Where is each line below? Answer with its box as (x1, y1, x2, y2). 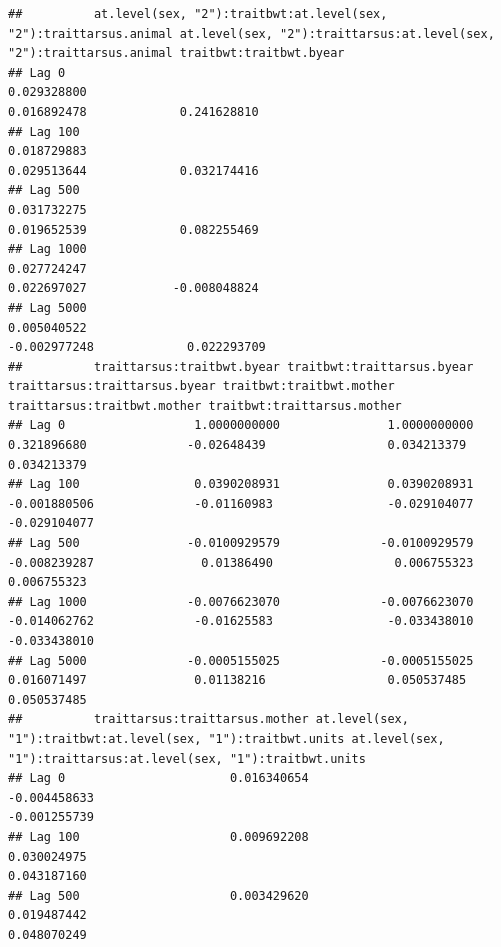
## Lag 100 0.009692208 (8, 829, 309, 844)
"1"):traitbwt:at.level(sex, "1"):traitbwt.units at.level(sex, (8, 731, 445, 746)
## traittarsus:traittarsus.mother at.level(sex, (8, 712, 409, 727)
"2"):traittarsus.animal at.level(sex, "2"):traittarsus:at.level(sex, (8, 26, 495, 41)
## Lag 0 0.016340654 (8, 771, 309, 786)
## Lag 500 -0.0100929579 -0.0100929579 (8, 536, 474, 551)
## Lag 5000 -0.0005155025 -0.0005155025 (8, 653, 474, 668)
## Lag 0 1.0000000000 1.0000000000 (8, 418, 474, 433)
